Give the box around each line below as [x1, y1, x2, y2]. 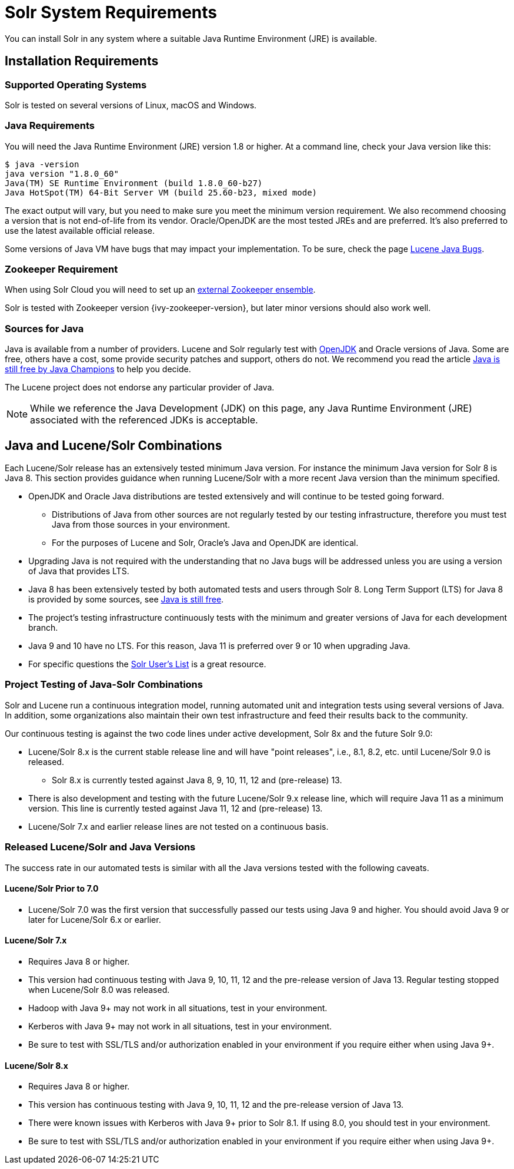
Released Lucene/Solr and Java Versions [5, 841, 196, 853]
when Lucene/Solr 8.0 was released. [28, 985, 170, 995]
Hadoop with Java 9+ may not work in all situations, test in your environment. [28, 1003, 328, 1013]
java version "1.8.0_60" [5, 168, 119, 178]
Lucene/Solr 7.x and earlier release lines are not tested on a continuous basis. [28, 821, 329, 832]
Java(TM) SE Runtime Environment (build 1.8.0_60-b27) [5, 178, 263, 188]
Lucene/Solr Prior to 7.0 [5, 883, 99, 894]
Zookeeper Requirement [5, 263, 118, 276]
